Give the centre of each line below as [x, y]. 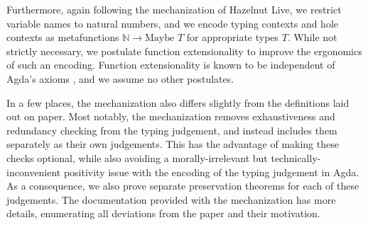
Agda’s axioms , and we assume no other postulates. [120, 78]
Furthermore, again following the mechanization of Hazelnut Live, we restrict [174, 9]
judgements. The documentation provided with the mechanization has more [171, 199]
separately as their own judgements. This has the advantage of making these [173, 144]
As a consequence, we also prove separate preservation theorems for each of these [183, 186]
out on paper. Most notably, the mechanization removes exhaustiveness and [171, 116]
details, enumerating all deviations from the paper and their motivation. [163, 213]
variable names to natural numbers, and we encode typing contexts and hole [173, 23]
